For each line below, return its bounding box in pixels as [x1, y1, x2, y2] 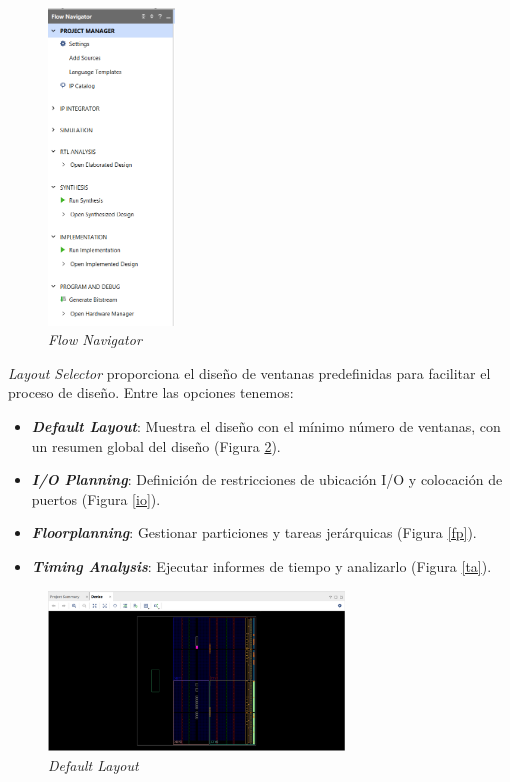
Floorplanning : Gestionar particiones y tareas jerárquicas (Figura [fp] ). [31, 522, 477, 543]
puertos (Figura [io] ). [31, 488, 161, 509]
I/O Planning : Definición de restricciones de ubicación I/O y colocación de [31, 469, 503, 490]
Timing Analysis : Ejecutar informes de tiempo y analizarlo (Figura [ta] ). [31, 555, 492, 576]
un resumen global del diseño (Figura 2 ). [31, 435, 281, 456]
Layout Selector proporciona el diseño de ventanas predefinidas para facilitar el [8, 362, 491, 383]
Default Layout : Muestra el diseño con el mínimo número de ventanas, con [31, 415, 501, 436]
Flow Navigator [48, 329, 142, 350]
